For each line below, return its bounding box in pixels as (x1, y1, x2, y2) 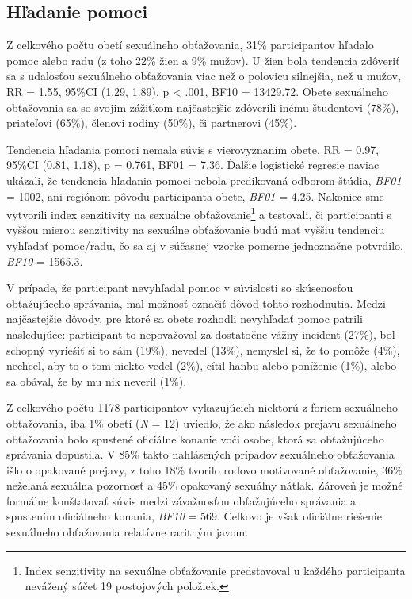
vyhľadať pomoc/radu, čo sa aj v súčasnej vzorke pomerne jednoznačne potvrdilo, (6, 236, 403, 253)
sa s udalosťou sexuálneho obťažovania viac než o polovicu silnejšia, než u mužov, (6, 67, 401, 84)
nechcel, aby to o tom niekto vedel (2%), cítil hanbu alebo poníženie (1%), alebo (6, 357, 397, 374)
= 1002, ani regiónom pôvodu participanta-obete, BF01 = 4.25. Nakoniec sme (6, 187, 384, 204)
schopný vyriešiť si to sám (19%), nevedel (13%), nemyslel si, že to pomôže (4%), (6, 341, 400, 358)
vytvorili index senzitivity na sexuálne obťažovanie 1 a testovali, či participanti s (6, 204, 392, 222)
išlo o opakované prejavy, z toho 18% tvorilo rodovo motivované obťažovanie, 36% (6, 461, 402, 478)
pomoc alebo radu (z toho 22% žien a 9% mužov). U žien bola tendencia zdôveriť (6, 52, 400, 68)
